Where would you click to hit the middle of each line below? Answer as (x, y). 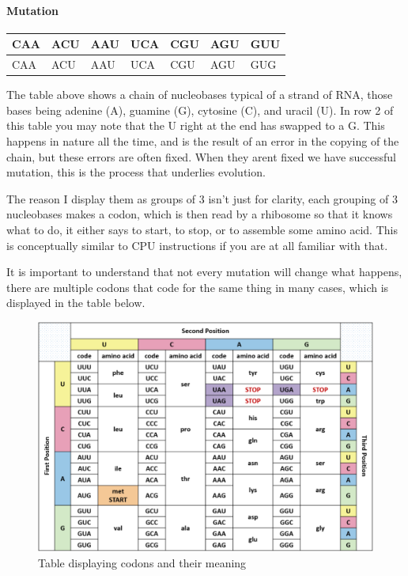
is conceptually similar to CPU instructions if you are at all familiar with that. (197, 245)
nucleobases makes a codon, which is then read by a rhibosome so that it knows (200, 214)
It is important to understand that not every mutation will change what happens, (204, 272)
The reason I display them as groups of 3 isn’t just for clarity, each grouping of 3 (202, 198)
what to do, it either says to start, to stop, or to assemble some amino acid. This (202, 229)
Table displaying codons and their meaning (142, 562)
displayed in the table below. (76, 303)
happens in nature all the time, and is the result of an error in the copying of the (203, 141)
